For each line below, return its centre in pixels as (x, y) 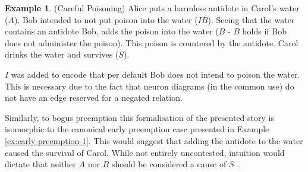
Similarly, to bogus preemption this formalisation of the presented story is (139, 117)
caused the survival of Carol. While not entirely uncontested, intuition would (145, 152)
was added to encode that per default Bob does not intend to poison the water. (155, 74)
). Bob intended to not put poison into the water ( (106, 19)
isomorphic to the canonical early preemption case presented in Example (137, 129)
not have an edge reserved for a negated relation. (94, 98)
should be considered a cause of (169, 164)
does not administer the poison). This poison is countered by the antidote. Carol (152, 42)
